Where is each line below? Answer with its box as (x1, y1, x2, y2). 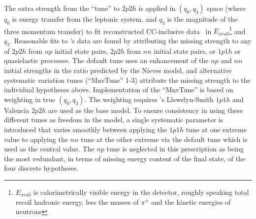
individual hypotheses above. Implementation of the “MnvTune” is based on (4, 84, 233, 95)
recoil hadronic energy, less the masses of (15, 196, 139, 207)
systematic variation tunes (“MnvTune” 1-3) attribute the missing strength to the (4, 74, 251, 85)
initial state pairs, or (154, 45, 216, 56)
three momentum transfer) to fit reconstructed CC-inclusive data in (4, 26, 212, 36)
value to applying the (4, 134, 68, 144)
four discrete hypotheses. (4, 163, 79, 173)
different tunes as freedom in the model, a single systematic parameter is (4, 114, 224, 125)
